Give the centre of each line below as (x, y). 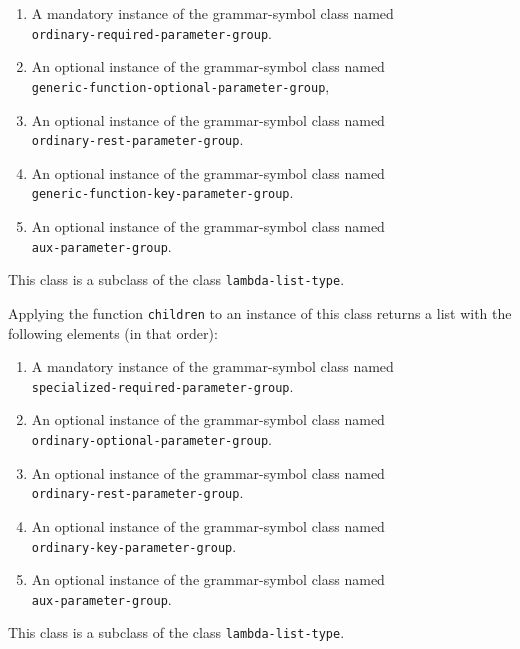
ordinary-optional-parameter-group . (151, 439)
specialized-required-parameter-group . (162, 385)
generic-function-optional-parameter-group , (180, 85)
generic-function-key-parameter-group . (162, 192)
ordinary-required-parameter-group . (151, 32)
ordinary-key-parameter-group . (134, 545)
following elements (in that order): (113, 332)
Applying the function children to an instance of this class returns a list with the (260, 312)
